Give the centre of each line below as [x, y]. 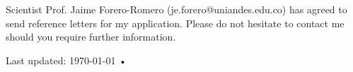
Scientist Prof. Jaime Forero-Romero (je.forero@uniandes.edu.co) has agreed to [176, 9]
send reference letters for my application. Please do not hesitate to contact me [175, 23]
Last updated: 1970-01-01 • [66, 60]
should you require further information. [91, 37]
